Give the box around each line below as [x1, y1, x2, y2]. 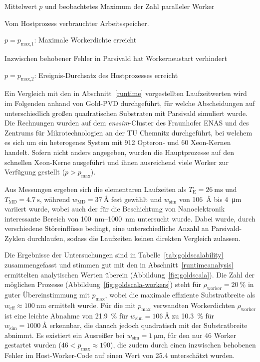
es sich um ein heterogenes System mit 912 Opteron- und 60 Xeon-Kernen [4, 137, 231, 147]
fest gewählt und [111, 193, 162, 204]
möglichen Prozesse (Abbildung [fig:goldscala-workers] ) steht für [4, 279, 201, 289]
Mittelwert [4, 1, 37, 11]
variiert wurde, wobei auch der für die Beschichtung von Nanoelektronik [4, 203, 225, 214]
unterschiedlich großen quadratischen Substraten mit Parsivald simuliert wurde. [4, 107, 248, 118]
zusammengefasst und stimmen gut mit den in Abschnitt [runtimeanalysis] [4, 259, 234, 270]
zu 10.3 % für [172, 310, 215, 320]
